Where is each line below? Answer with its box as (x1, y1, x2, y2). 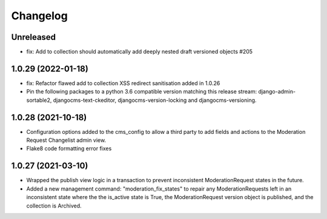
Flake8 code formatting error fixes (26, 145, 112, 152)
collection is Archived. (26, 202, 82, 209)
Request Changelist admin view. (26, 136, 106, 144)
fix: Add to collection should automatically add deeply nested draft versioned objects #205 (26, 48, 253, 56)
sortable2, (26, 97, 52, 104)
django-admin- (258, 88, 296, 95)
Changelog (11, 9, 68, 22)
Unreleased (11, 32, 56, 42)
